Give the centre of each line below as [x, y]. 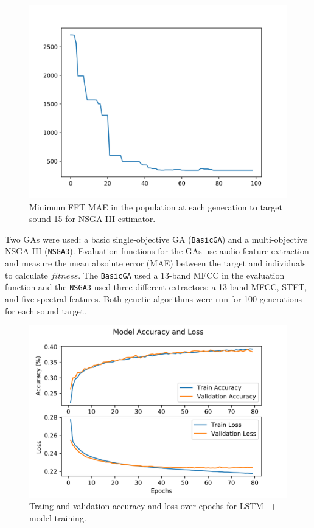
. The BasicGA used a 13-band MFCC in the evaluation [181, 275]
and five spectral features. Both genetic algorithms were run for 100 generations [154, 299]
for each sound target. [46, 311]
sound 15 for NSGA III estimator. [92, 219]
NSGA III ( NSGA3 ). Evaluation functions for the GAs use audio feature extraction [157, 251]
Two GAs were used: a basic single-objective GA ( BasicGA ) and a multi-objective [156, 239]
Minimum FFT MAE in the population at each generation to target [156, 207]
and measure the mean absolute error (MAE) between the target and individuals [155, 263]
